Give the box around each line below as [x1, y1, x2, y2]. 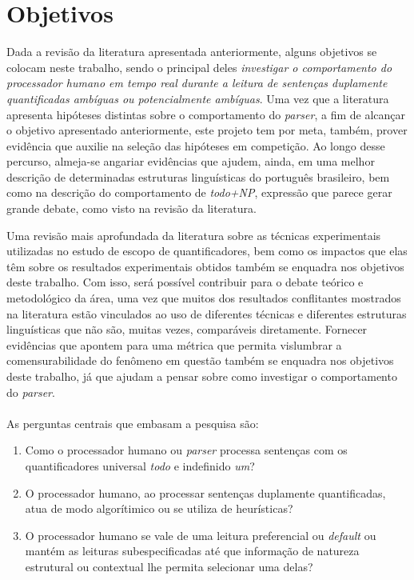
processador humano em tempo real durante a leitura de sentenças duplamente [6, 74, 388, 91]
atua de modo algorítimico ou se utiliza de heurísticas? [25, 500, 293, 517]
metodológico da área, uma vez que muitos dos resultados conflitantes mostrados [6, 290, 401, 306]
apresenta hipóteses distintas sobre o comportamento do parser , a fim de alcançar [6, 106, 406, 122]
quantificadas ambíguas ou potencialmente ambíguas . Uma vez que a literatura [6, 90, 389, 106]
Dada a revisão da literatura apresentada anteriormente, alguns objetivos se [6, 43, 377, 60]
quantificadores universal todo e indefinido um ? [25, 457, 255, 474]
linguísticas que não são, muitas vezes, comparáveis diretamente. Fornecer [6, 321, 368, 338]
